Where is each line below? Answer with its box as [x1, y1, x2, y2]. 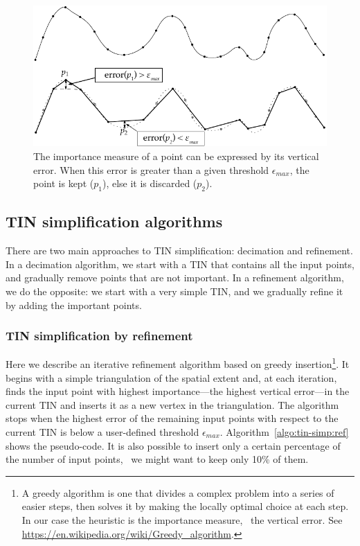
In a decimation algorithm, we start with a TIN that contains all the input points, [6, 256, 354, 271]
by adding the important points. [6, 297, 142, 312]
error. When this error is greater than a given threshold [33, 162, 269, 177]
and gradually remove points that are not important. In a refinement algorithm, [6, 270, 344, 285]
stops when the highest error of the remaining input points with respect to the [6, 411, 339, 425]
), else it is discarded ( [102, 176, 197, 191]
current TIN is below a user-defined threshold [6, 424, 199, 439]
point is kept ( [33, 176, 94, 191]
